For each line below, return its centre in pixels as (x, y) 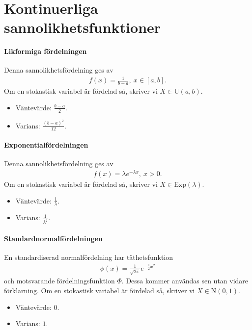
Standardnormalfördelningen (53, 238)
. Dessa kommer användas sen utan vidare (185, 281)
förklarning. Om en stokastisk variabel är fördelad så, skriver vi (99, 290)
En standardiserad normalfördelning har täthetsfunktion (89, 257)
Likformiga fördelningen (45, 51)
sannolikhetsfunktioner (83, 27)
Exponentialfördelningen (46, 145)
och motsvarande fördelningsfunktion (59, 281)
